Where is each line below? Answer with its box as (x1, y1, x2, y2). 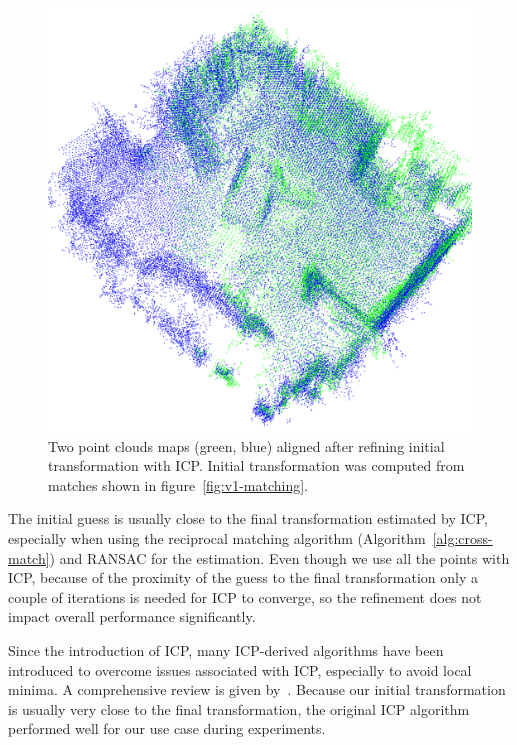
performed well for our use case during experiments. (8, 718, 326, 739)
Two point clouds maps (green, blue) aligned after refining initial (48, 435, 445, 456)
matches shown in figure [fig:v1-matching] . (48, 474, 308, 495)
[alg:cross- (432, 527, 493, 548)
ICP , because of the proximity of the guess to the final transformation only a (8, 567, 479, 588)
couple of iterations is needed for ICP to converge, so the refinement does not (8, 586, 482, 607)
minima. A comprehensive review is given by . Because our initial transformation (8, 679, 506, 700)
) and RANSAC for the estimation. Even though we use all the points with (49, 547, 510, 568)
